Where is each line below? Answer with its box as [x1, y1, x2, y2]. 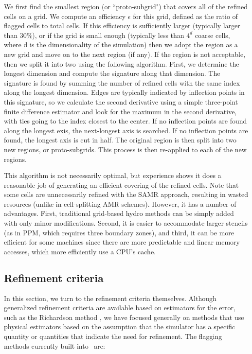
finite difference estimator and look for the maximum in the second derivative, [4, 106, 237, 116]
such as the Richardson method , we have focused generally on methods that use [4, 312, 244, 322]
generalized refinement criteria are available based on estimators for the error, [4, 302, 235, 313]
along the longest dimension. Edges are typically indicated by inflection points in [4, 87, 245, 97]
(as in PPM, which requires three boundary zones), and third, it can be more [4, 227, 234, 237]
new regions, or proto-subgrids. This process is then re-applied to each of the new [4, 144, 247, 154]
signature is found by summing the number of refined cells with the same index [4, 77, 240, 88]
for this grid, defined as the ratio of [133, 11, 238, 21]
